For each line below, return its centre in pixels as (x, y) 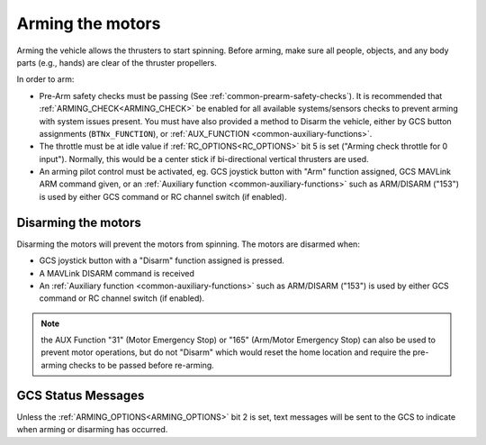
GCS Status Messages (81, 395)
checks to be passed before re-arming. (142, 365)
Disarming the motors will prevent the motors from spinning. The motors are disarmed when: (188, 244)
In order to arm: (45, 79)
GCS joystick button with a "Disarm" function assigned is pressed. (162, 260)
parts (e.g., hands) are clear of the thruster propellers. (117, 62)
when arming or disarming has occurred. (92, 430)
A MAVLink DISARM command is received (117, 273)
